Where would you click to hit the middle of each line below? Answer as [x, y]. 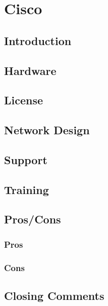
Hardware [30, 70]
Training [26, 189]
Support [26, 159]
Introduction [38, 40]
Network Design [47, 130]
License [24, 100]
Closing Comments [54, 295]
